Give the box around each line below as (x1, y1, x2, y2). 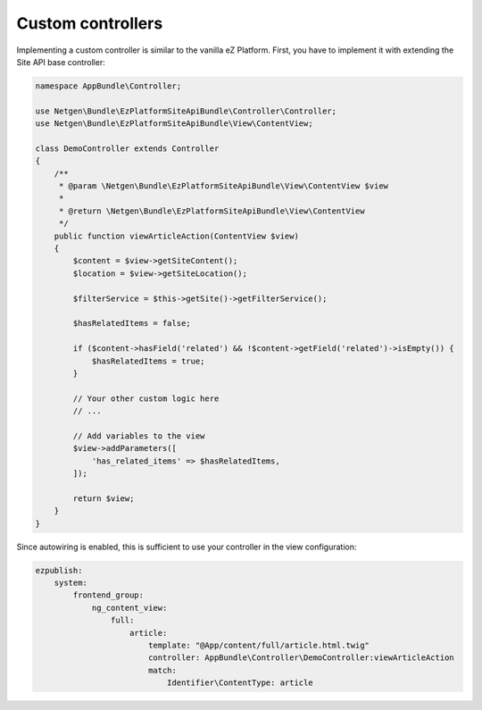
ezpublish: (35, 565, 83, 575)
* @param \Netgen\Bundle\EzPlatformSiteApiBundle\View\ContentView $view (58, 181, 388, 191)
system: (54, 577, 88, 588)
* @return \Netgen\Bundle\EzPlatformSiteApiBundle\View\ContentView (58, 205, 365, 216)
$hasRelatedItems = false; (72, 318, 191, 329)
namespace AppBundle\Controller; (35, 80, 182, 91)
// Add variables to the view (72, 430, 205, 441)
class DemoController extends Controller (35, 143, 220, 154)
